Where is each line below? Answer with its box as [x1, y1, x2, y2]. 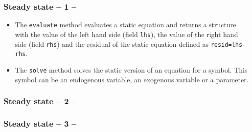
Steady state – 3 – [3, 117, 77, 129]
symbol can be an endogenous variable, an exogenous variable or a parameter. [15, 74, 249, 84]
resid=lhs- [210, 41, 246, 48]
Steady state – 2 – [3, 95, 77, 107]
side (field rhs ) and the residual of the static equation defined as [15, 38, 208, 49]
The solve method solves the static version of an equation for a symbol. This [15, 64, 248, 75]
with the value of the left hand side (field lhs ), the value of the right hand [15, 29, 238, 39]
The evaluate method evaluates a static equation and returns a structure [15, 19, 236, 30]
